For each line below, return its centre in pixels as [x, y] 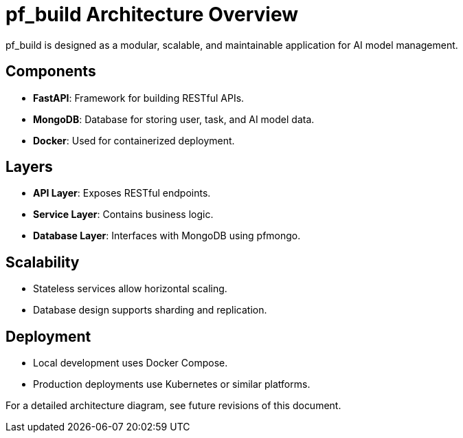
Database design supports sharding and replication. [150, 310]
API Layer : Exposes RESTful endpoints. [122, 193]
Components [51, 72]
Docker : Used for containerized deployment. [134, 140]
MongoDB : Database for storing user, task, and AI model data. [174, 119]
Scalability [43, 262]
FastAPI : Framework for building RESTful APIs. [139, 98]
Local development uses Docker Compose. [131, 363]
